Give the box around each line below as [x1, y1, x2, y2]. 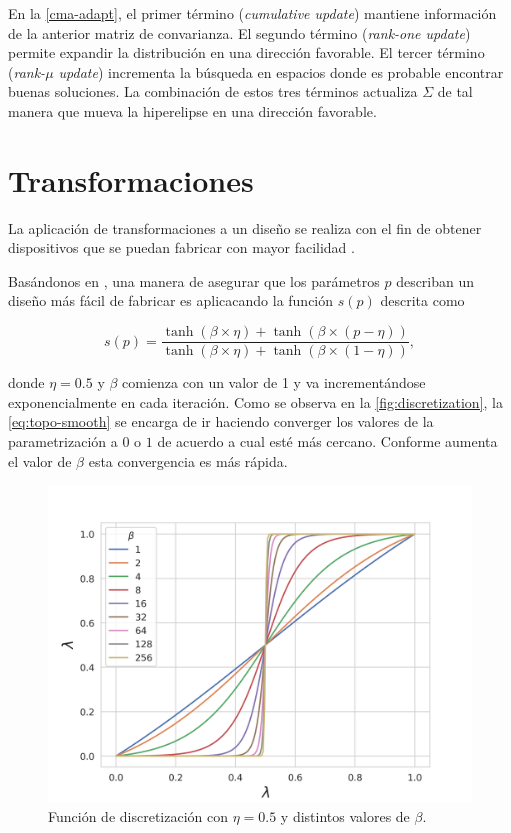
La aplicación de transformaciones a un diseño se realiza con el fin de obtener [8, 217, 482, 238]
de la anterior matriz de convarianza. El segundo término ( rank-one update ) [8, 22, 471, 43]
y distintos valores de [280, 805, 410, 826]
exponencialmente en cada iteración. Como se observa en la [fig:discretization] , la [8, 391, 503, 412]
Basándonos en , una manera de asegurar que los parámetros [8, 270, 380, 291]
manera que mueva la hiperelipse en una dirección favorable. [8, 100, 377, 121]
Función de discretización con [48, 805, 228, 826]
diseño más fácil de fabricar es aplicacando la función [8, 290, 334, 311]
